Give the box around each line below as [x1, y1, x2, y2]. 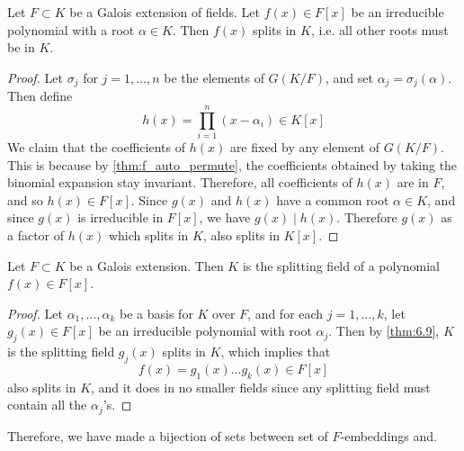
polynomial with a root [7, 20, 135, 39]
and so [7, 190, 43, 209]
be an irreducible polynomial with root [98, 321, 312, 340]
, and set [326, 68, 373, 86]
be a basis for [120, 303, 193, 322]
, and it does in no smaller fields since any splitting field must [91, 377, 431, 396]
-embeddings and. [340, 426, 437, 445]
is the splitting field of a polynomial [242, 256, 441, 275]
